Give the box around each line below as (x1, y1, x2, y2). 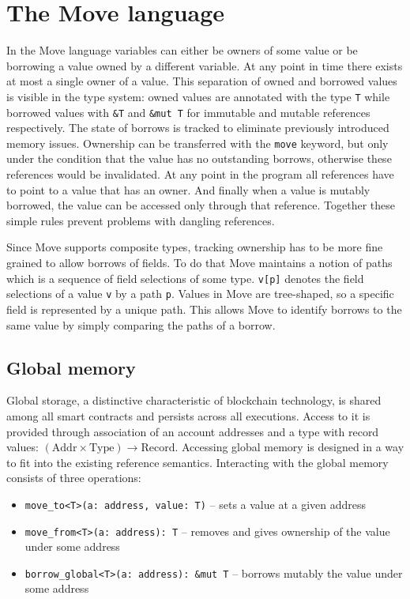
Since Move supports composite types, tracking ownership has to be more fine (6, 239, 383, 255)
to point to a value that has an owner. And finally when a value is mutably (6, 181, 371, 198)
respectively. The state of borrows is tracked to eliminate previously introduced (6, 119, 389, 136)
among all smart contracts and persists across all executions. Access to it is (6, 407, 371, 424)
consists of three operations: (6, 469, 141, 486)
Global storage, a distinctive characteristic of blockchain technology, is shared (6, 392, 382, 409)
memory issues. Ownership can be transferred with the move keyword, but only (6, 134, 389, 151)
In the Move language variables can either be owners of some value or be (6, 42, 358, 58)
